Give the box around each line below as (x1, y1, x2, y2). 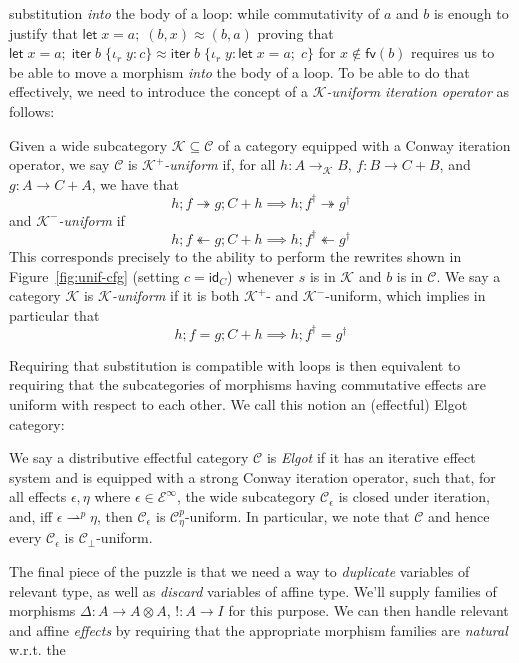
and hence (427, 505, 490, 526)
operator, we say (9, 154, 110, 175)
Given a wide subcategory (9, 134, 168, 155)
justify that (9, 22, 78, 43)
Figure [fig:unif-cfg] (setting (9, 265, 180, 286)
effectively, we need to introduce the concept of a (9, 81, 309, 102)
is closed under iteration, (338, 486, 490, 507)
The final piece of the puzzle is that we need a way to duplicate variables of (9, 561, 470, 582)
